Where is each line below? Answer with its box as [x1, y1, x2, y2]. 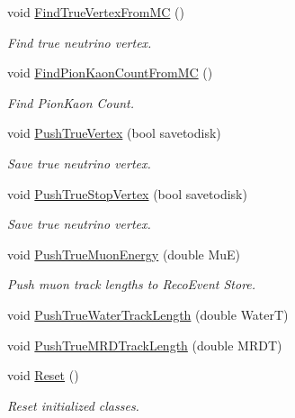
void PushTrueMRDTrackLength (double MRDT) [7, 335, 282, 354]
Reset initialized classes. [7, 395, 139, 414]
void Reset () [7, 366, 79, 385]
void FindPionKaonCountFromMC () [7, 63, 213, 82]
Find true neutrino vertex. [7, 32, 152, 51]
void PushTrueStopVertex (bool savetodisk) [7, 184, 247, 203]
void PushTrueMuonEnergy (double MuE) [7, 244, 241, 263]
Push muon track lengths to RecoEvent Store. [7, 275, 256, 294]
